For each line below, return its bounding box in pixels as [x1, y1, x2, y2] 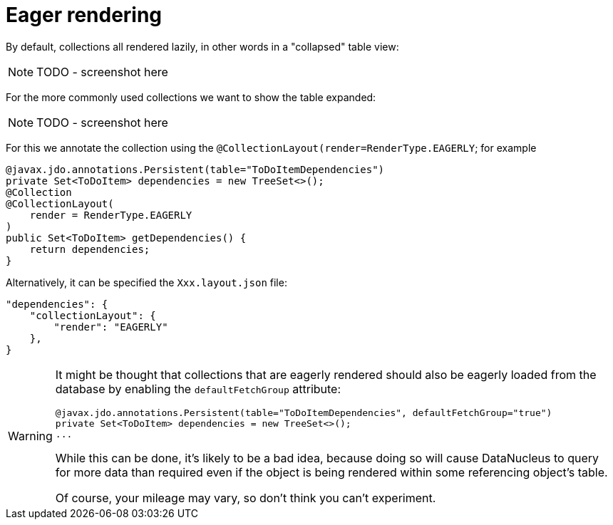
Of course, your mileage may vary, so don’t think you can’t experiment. [55, 490, 436, 505]
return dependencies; [29, 243, 150, 255]
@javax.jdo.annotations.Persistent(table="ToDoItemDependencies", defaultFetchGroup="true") [55, 407, 552, 418]
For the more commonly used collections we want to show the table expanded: [6, 90, 376, 103]
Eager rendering [6, 3, 163, 27]
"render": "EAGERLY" [53, 321, 168, 333]
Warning [8, 429, 53, 444]
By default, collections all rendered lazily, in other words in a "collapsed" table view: [6, 40, 399, 53]
